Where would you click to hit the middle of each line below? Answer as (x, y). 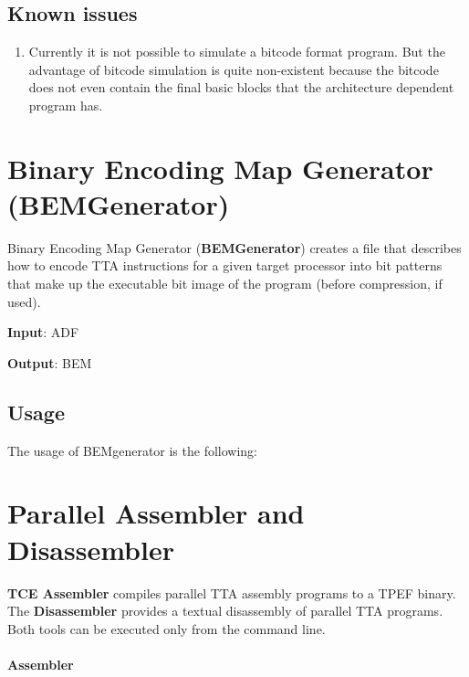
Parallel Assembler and (156, 513)
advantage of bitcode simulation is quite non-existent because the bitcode (234, 69)
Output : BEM (50, 362)
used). (24, 301)
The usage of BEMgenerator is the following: (133, 450)
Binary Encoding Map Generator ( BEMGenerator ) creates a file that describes (234, 247)
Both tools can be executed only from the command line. (167, 628)
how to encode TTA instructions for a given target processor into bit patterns (225, 265)
